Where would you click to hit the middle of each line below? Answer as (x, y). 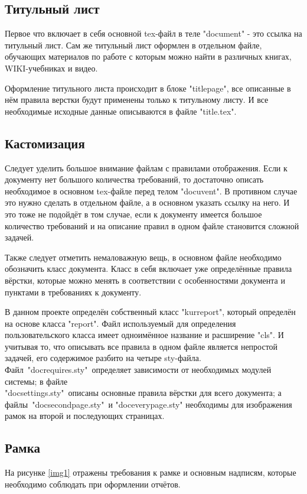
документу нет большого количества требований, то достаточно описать (134, 179)
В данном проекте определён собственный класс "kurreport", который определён (150, 312)
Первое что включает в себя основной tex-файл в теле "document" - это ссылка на (153, 33)
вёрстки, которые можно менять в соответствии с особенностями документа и (145, 280)
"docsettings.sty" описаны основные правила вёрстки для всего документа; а (143, 393)
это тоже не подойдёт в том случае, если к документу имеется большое (133, 214)
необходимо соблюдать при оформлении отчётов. (93, 484)
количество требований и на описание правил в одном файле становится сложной (152, 225)
